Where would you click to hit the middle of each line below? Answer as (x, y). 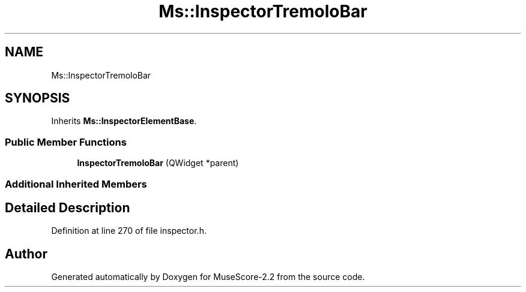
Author (26, 254)
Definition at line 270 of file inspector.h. (129, 231)
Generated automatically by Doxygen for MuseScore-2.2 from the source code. (208, 277)
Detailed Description (68, 207)
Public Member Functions (66, 142)
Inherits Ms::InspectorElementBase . (124, 121)
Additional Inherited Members (76, 184)
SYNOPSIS (38, 98)
